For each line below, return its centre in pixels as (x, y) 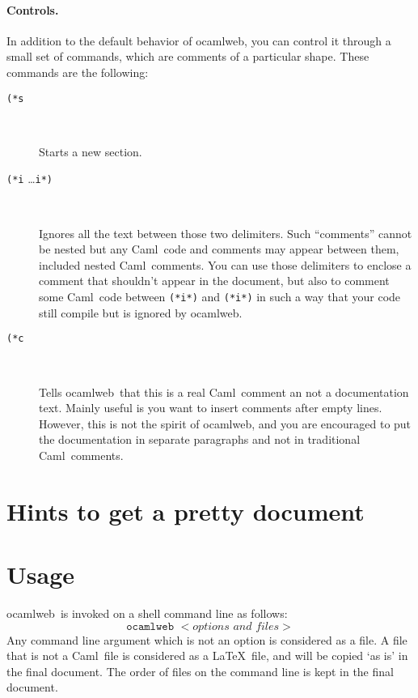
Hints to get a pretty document (186, 511)
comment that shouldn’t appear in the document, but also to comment (214, 281)
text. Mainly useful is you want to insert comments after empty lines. (211, 408)
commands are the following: (78, 72)
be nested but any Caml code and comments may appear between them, (219, 249)
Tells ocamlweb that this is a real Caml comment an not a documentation (224, 392)
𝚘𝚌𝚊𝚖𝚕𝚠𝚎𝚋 (150, 626)
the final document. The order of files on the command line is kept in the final (200, 671)
